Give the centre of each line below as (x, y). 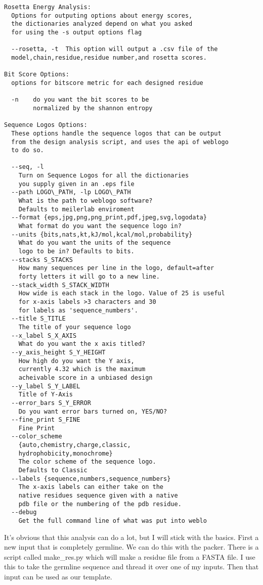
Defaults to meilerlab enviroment (76, 209)
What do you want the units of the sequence (95, 243)
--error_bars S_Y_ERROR (51, 403)
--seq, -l (28, 167)
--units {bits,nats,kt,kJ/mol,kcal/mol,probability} (102, 234)
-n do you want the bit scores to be (80, 100)
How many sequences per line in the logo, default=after (116, 268)
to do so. (28, 150)
